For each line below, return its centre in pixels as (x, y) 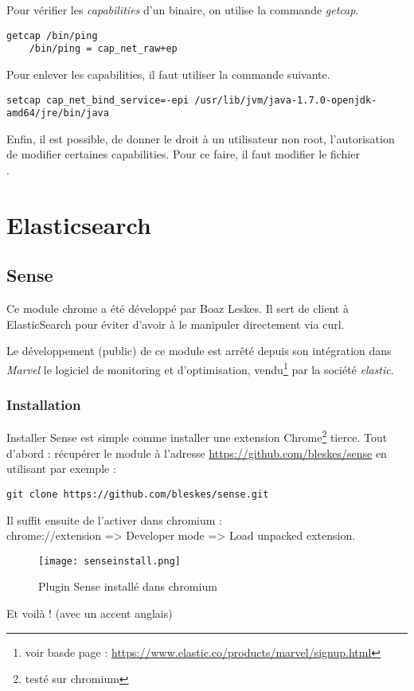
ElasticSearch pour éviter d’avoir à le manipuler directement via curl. (176, 324)
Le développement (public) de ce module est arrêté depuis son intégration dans (199, 351)
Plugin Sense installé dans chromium (128, 586)
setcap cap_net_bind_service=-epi (98, 100)
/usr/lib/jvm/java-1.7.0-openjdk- (286, 100)
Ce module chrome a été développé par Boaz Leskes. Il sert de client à (178, 308)
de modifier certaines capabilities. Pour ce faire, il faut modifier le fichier (183, 154)
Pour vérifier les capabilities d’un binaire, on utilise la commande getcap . (183, 10)
